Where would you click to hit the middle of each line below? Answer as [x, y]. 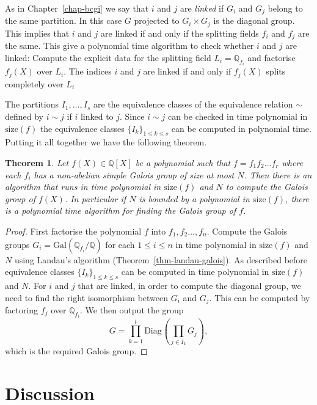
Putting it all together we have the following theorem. [106, 142]
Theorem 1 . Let [37, 163]
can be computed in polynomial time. [241, 128]
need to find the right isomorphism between [87, 297]
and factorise [271, 57]
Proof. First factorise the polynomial [73, 231]
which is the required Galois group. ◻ [76, 350]
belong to [285, 8]
